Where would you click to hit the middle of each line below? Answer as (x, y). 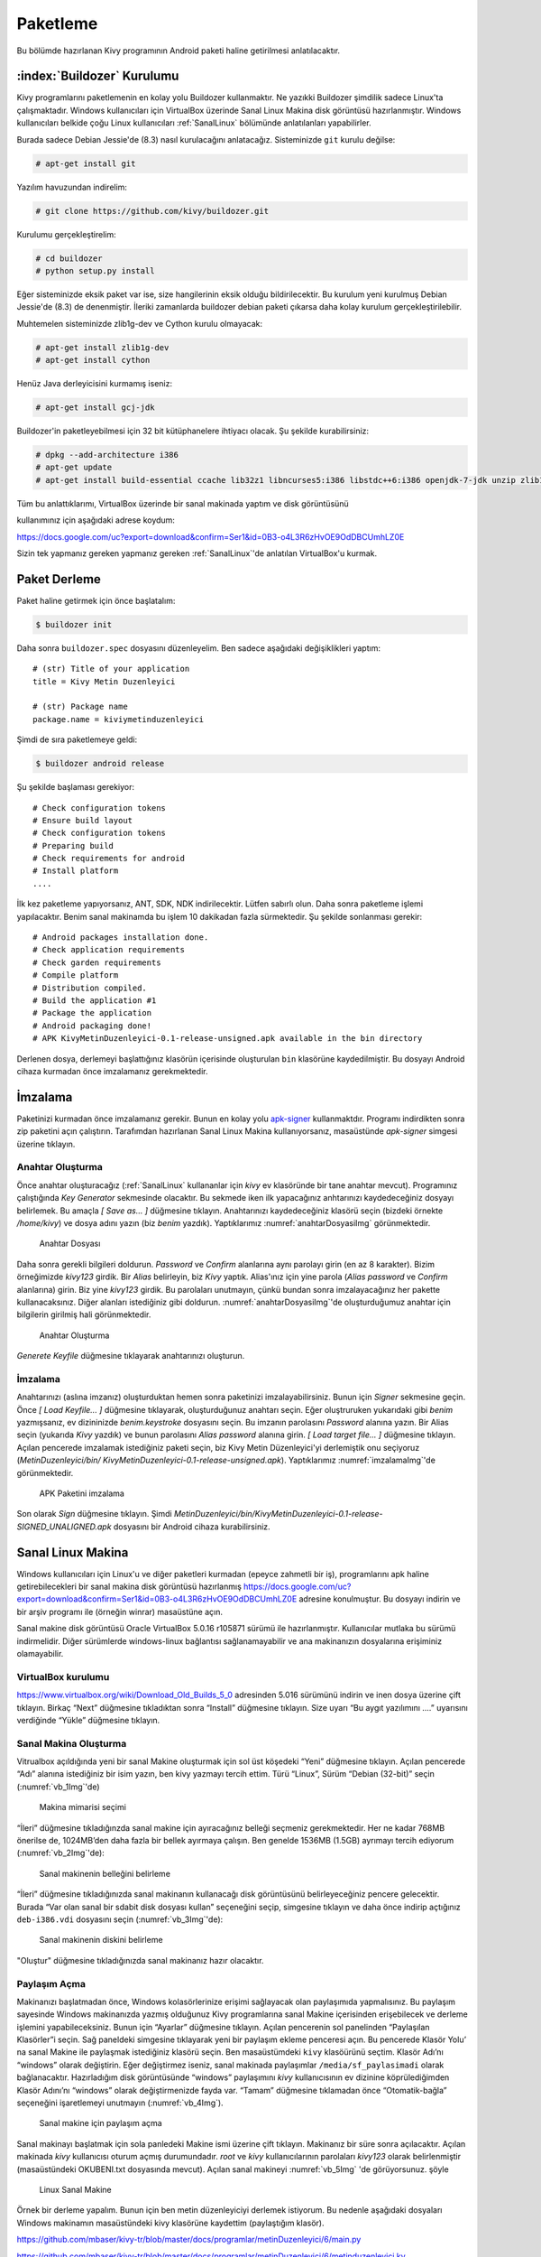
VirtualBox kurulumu (63, 1676)
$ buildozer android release (100, 764)
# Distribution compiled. (90, 988)
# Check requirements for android (109, 859)
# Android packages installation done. (121, 938)
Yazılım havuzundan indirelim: (72, 187)
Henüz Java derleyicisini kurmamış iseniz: (95, 384)
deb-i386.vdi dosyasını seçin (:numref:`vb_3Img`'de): (120, 1919)
